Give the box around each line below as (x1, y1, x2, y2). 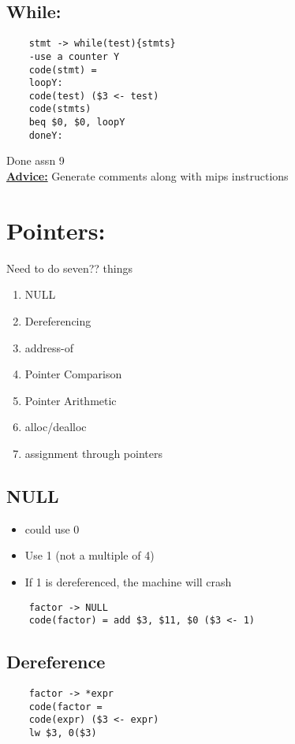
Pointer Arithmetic (24, 392, 117, 408)
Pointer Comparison (24, 366, 122, 382)
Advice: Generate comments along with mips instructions (6, 168, 289, 184)
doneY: (28, 129, 63, 141)
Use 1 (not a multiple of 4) (24, 547, 155, 564)
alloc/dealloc (24, 418, 87, 435)
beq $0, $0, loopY (28, 117, 125, 128)
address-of (24, 339, 74, 355)
